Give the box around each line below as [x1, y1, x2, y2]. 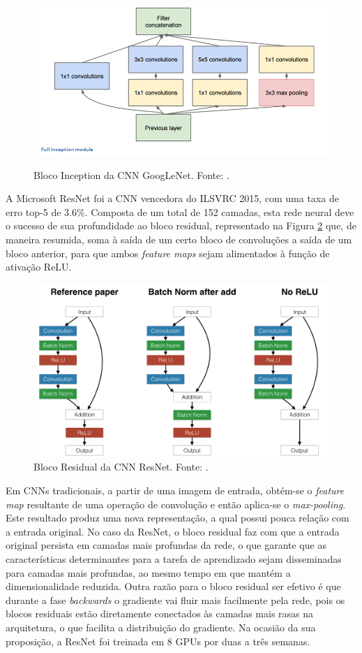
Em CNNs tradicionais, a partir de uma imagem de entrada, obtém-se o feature [6, 483, 345, 498]
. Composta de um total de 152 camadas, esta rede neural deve [84, 204, 354, 219]
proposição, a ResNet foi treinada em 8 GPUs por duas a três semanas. [6, 633, 310, 648]
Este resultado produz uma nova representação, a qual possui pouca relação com [6, 510, 349, 525]
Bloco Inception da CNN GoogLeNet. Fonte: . [33, 167, 229, 182]
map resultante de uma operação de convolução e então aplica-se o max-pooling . [6, 496, 346, 511]
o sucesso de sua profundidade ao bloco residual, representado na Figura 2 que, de [6, 218, 356, 233]
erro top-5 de [6, 204, 61, 219]
